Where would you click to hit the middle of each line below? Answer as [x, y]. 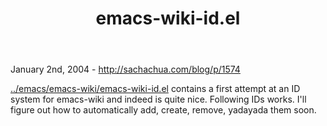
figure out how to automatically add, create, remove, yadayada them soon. [163, 110]
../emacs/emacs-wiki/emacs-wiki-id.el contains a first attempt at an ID [155, 89]
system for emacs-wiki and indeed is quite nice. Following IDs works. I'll [158, 99]
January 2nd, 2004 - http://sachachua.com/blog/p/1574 [125, 69]
